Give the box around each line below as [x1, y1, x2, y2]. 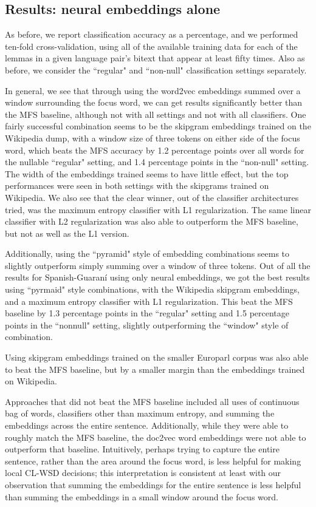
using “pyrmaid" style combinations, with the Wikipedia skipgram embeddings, [5, 283, 300, 296]
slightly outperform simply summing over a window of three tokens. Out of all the [5, 259, 311, 271]
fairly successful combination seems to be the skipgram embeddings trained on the [5, 120, 311, 132]
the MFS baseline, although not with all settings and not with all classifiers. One [5, 107, 306, 120]
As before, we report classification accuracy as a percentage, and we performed [5, 28, 298, 41]
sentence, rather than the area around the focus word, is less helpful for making [5, 454, 301, 467]
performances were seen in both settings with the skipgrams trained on [5, 179, 269, 192]
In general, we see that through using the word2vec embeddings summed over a [5, 84, 301, 97]
